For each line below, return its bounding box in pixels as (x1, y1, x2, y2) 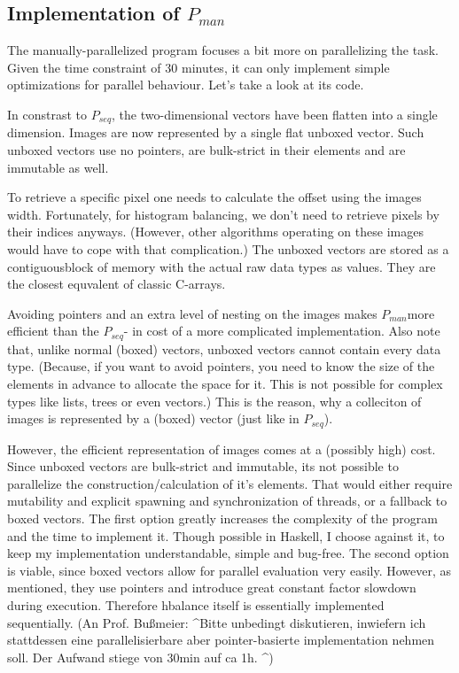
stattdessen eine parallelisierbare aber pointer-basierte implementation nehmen (7, 630, 435, 649)
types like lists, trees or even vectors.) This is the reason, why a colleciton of (7, 391, 422, 410)
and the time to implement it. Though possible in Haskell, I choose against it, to (7, 526, 445, 545)
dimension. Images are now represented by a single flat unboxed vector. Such (7, 123, 424, 142)
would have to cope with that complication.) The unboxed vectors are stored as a (7, 240, 449, 258)
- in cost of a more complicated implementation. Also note (123, 321, 440, 340)
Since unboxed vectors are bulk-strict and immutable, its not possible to (7, 457, 399, 476)
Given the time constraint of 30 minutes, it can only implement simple (7, 58, 390, 76)
